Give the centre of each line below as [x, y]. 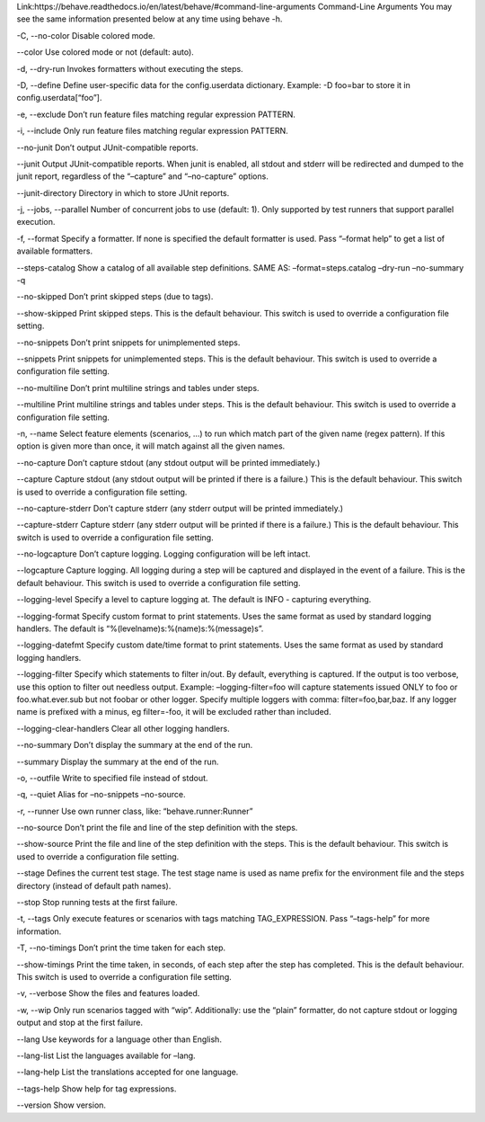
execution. [36, 222]
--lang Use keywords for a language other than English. [119, 1039]
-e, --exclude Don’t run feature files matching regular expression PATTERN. [156, 114]
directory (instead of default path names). [94, 886]
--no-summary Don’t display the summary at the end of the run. [135, 745]
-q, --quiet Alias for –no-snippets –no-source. [101, 795]
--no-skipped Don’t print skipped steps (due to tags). [115, 297]
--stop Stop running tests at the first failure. [97, 903]
